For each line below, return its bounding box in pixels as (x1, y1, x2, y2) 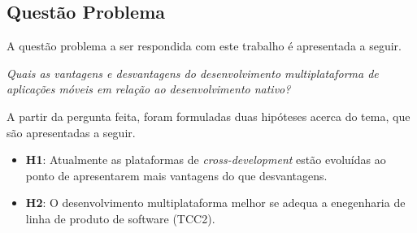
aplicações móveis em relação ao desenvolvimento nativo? (7, 80, 291, 97)
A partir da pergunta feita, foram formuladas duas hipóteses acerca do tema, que (7, 107, 410, 124)
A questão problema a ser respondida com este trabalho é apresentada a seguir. (7, 37, 402, 54)
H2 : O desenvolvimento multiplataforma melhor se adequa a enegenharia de (25, 194, 406, 211)
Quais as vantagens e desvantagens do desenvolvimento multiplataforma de (7, 64, 379, 81)
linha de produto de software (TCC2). (25, 209, 215, 227)
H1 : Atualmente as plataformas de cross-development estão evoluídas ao (25, 151, 386, 168)
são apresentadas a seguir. (7, 123, 136, 140)
